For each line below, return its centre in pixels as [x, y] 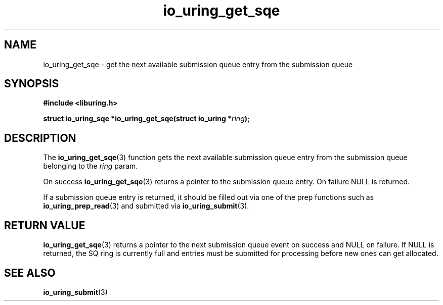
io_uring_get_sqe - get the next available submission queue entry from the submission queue [198, 64]
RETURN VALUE [45, 225]
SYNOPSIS [32, 84]
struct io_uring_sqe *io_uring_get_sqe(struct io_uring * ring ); [146, 119]
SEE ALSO [30, 273]
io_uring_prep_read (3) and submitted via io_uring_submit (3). [146, 206]
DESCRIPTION [40, 138]
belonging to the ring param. [91, 166]
